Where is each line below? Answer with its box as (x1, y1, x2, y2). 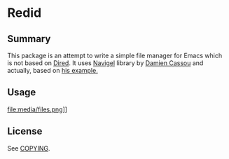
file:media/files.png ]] (7, 105, 68, 113)
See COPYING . (7, 144, 50, 152)
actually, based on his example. (7, 67, 98, 74)
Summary (7, 33, 51, 45)
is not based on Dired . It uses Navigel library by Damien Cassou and (7, 59, 204, 67)
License (7, 125, 43, 137)
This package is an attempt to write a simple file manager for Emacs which (7, 51, 223, 60)
